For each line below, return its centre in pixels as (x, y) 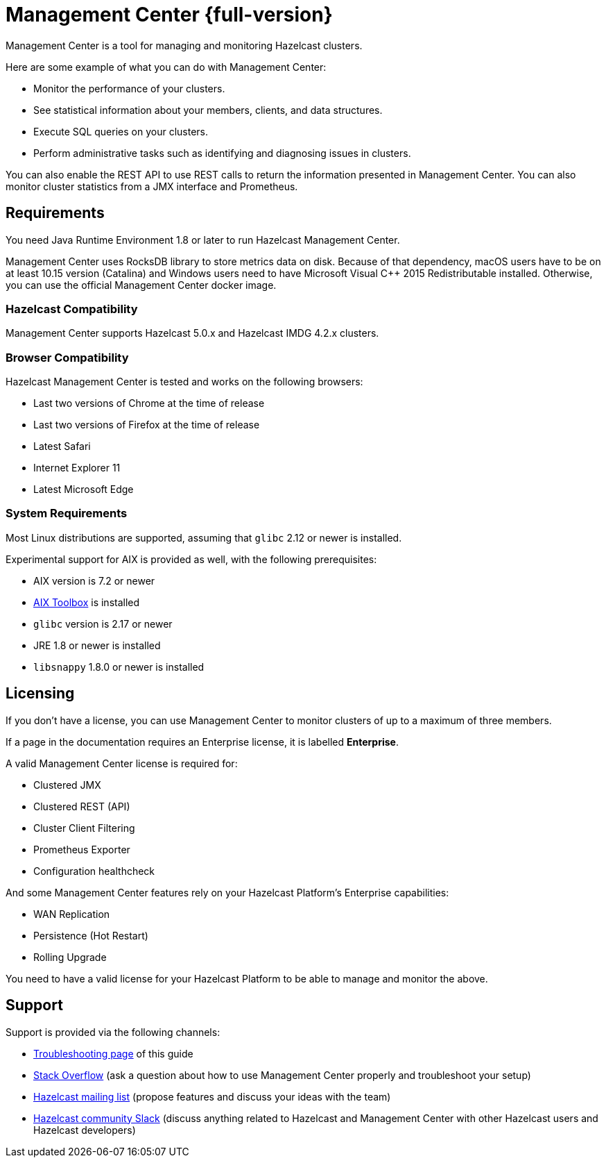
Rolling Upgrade (70, 957)
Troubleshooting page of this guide (113, 1053)
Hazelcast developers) (85, 1130)
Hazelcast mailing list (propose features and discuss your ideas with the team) (212, 1096)
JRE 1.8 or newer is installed (97, 645)
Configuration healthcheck (94, 871)
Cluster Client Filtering (84, 828)
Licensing (40, 694)
